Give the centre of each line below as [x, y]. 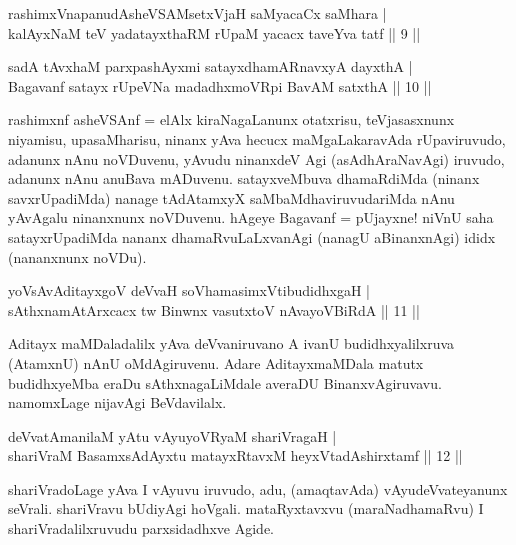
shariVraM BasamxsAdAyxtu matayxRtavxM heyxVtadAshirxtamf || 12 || [235, 455]
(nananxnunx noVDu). [77, 256]
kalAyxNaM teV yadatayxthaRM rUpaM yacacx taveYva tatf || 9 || [214, 32]
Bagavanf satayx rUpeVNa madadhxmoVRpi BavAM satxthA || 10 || [220, 85]
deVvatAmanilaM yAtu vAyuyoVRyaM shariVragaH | [172, 435]
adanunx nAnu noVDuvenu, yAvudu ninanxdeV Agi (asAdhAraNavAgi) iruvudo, [256, 158]
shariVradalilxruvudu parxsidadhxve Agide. [141, 528]
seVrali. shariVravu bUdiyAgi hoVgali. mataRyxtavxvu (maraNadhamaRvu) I [246, 508]
